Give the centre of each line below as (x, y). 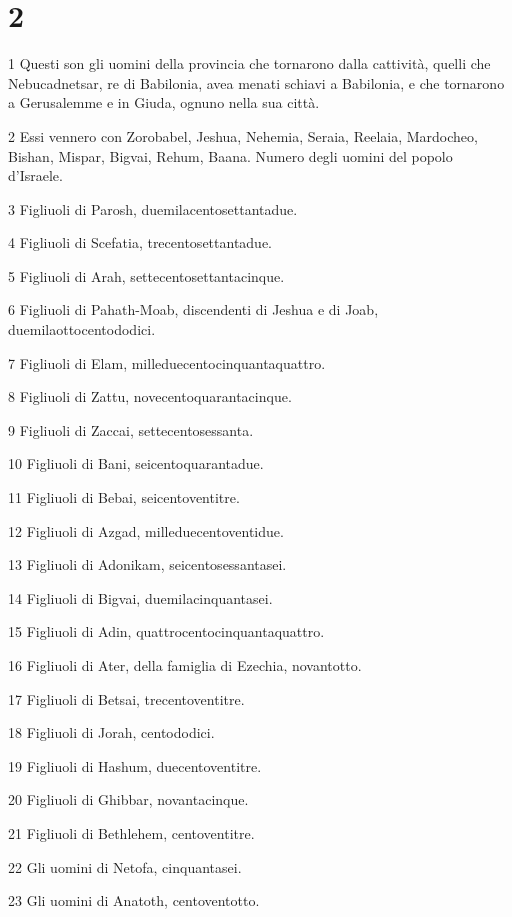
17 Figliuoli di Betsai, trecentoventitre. (126, 698)
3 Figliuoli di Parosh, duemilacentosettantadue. (153, 208)
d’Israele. (35, 175)
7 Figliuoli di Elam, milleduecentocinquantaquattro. (167, 362)
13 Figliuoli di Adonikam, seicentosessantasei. (147, 564)
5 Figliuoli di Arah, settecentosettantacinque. (146, 275)
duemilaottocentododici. (82, 329)
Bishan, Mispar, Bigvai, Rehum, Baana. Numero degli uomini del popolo (230, 155)
